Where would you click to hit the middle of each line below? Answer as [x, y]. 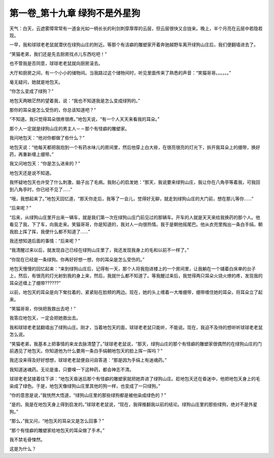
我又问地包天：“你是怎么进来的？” [45, 164]
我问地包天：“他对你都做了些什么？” [47, 138]
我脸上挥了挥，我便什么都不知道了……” [50, 231]
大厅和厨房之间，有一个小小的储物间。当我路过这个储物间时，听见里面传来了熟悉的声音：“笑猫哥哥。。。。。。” [120, 73]
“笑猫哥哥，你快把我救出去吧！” [43, 309]
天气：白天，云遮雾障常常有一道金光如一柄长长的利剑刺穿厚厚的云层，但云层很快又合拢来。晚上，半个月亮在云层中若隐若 [136, 28]
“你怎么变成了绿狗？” [31, 91]
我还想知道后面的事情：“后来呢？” [45, 240]
